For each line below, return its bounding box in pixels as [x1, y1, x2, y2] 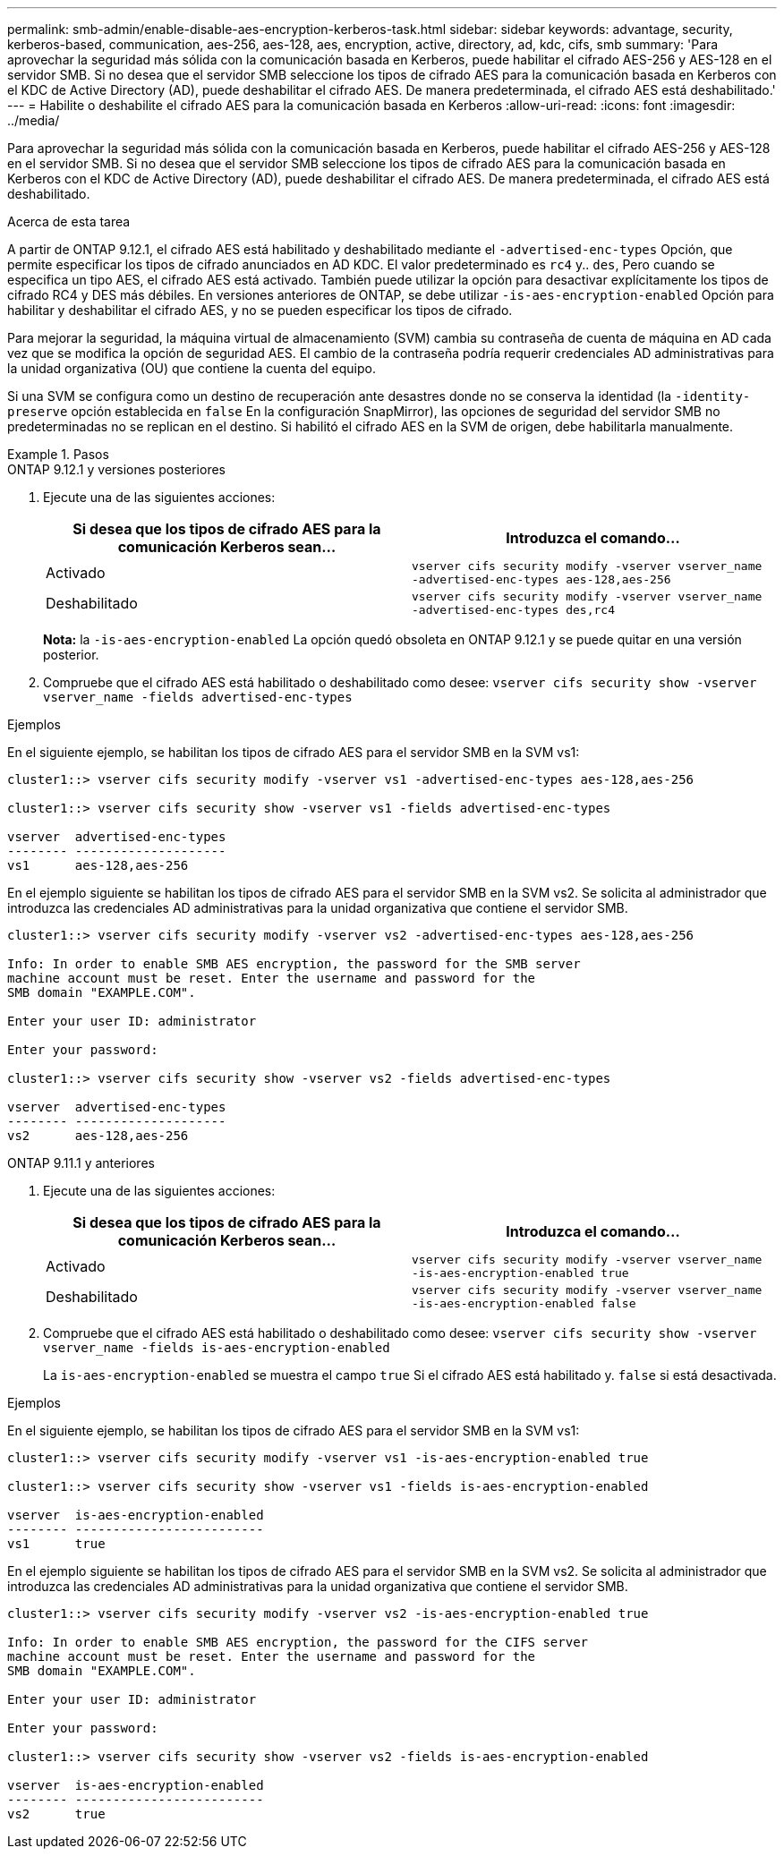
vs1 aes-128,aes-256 [7, 858, 189, 873]
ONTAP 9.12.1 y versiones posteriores [7, 462, 226, 477]
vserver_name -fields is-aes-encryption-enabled [43, 1341, 390, 1355]
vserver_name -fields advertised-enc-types [43, 690, 353, 704]
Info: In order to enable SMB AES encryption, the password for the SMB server [7, 957, 581, 971]
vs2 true [7, 1807, 106, 1821]
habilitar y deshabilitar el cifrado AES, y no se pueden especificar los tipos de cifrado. [7, 302, 513, 318]
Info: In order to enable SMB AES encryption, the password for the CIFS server [7, 1635, 589, 1649]
